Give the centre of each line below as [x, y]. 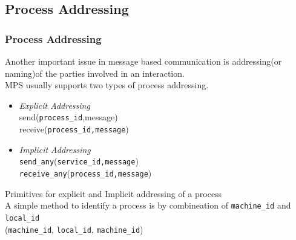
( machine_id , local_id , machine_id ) [74, 229]
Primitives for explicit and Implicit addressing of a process [113, 193]
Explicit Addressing [54, 105]
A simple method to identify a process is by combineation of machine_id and [148, 205]
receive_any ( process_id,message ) [85, 173]
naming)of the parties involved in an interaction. [95, 73]
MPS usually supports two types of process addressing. [107, 85]
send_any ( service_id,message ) [79, 161]
